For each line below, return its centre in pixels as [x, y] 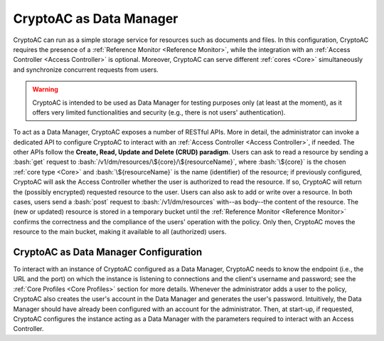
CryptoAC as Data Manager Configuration [108, 252]
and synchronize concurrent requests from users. [86, 69]
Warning [45, 90]
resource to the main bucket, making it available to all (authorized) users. [120, 232]
